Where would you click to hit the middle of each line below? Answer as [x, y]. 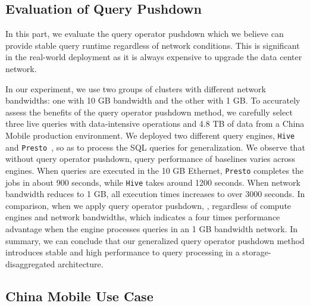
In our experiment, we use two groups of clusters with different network [136, 88]
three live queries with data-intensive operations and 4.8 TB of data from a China [155, 124]
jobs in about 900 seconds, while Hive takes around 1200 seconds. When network [153, 182]
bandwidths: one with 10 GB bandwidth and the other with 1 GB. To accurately [153, 100]
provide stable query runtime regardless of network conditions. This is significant [153, 45]
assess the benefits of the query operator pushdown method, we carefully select [149, 112]
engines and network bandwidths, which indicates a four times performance [143, 217]
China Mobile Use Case [79, 296]
